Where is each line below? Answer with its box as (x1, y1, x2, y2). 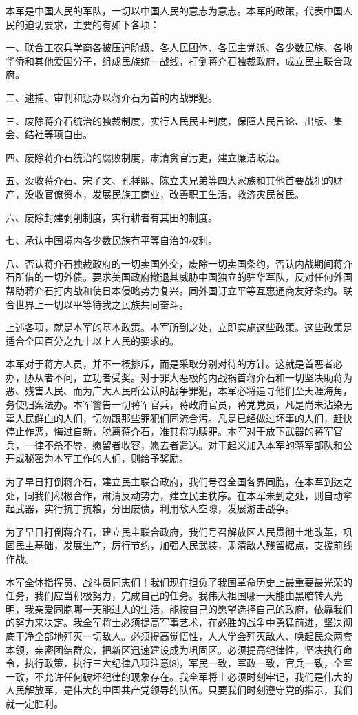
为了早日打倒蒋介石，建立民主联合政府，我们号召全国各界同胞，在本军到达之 (6, 474, 352, 489)
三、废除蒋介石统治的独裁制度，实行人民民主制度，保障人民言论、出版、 (6, 113, 333, 128)
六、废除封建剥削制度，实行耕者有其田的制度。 (6, 210, 218, 224)
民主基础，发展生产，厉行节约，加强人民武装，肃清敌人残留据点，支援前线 (14, 538, 352, 552)
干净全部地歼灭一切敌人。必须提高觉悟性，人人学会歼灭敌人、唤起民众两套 (14, 628, 352, 643)
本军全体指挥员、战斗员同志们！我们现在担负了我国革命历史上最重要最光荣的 (6, 574, 352, 589)
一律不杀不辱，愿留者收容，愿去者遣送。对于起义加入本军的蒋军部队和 (24, 437, 343, 452)
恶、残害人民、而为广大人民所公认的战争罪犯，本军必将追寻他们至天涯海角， (6, 383, 352, 398)
